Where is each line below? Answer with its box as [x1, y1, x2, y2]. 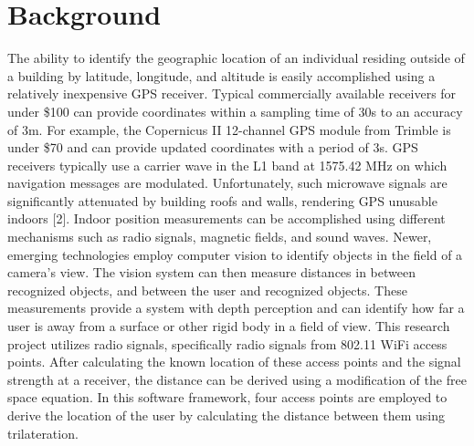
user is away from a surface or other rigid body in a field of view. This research [7, 316, 450, 336]
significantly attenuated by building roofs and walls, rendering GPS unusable [7, 191, 437, 210]
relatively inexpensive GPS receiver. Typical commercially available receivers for [7, 84, 457, 103]
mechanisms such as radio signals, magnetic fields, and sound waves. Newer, [7, 227, 432, 246]
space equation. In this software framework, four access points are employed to [7, 388, 448, 407]
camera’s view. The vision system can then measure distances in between [7, 263, 416, 282]
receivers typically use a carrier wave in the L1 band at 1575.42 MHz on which [7, 155, 448, 174]
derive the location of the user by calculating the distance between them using [7, 406, 446, 424]
